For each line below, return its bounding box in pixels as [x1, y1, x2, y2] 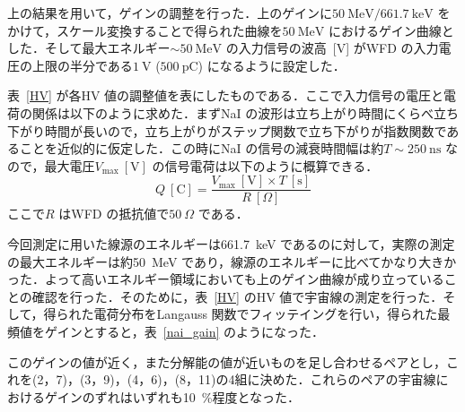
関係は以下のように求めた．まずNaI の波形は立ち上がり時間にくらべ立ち [31, 103, 459, 122]
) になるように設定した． [197, 56, 346, 74]
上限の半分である [31, 56, 133, 74]
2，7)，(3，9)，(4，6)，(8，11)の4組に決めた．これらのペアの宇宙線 [37, 370, 436, 389]
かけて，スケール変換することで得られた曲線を [7, 21, 283, 39]
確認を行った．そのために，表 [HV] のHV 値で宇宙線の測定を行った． [31, 287, 443, 305]
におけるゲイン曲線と [328, 21, 454, 39]
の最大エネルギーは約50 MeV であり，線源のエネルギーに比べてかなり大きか [7, 252, 457, 270]
